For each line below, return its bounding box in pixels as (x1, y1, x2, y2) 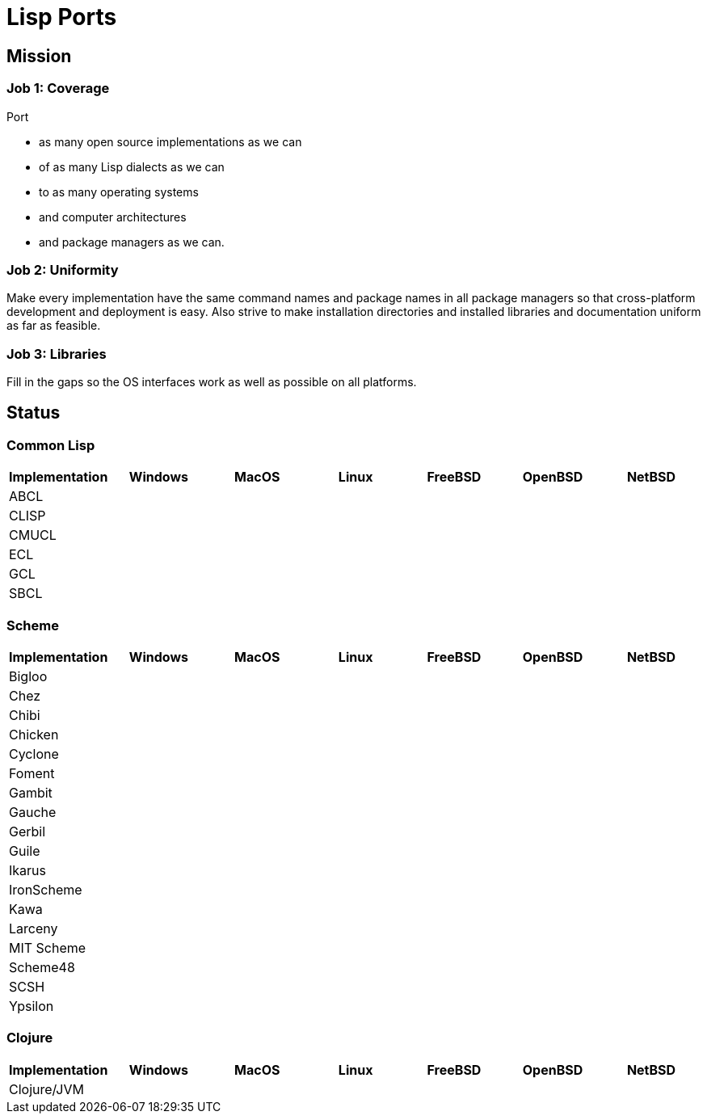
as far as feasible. (6, 318, 101, 333)
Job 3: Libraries (6, 345, 107, 362)
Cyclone (9, 746, 59, 763)
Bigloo (9, 668, 48, 685)
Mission (6, 45, 72, 66)
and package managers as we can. (39, 234, 225, 249)
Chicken (9, 726, 59, 743)
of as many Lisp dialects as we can (39, 159, 225, 174)
